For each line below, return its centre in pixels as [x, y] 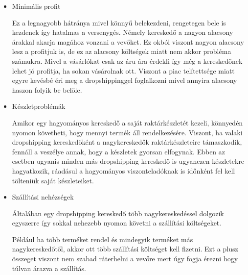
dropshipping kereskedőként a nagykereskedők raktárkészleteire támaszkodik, [127, 142]
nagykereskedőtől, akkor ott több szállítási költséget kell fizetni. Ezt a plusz [125, 249]
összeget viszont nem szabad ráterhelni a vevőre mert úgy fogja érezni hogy [125, 259]
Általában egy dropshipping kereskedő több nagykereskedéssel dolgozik [118, 213]
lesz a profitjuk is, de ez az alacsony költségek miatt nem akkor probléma [122, 51]
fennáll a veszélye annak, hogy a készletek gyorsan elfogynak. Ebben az [119, 151]
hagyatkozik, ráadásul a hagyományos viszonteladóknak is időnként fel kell [124, 170]
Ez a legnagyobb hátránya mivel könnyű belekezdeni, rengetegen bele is [119, 22]
